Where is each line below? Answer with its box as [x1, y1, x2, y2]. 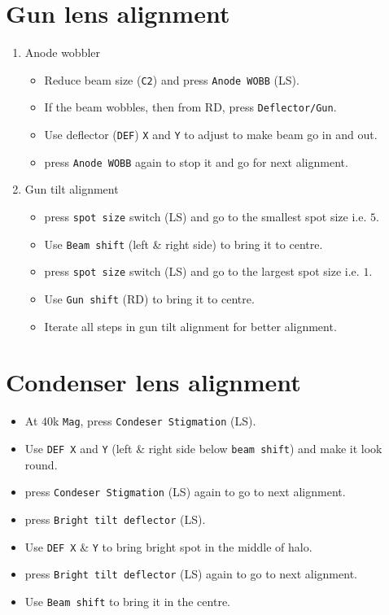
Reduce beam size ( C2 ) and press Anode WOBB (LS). [44, 71, 299, 88]
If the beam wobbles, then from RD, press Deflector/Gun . [44, 98, 337, 116]
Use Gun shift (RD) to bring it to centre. [44, 290, 255, 307]
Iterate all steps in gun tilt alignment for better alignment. [44, 317, 337, 334]
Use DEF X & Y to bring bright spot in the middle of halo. [24, 538, 313, 555]
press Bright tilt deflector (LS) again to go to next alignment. [24, 565, 357, 582]
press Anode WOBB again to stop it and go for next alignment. [44, 153, 348, 170]
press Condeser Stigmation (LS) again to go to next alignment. [24, 483, 346, 500]
